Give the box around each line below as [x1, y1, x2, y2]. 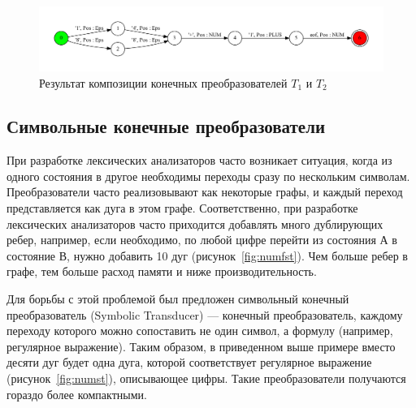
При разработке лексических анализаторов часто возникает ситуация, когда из [6, 152, 392, 169]
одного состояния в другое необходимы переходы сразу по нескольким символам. [6, 167, 410, 184]
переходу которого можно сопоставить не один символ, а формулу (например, [6, 322, 393, 339]
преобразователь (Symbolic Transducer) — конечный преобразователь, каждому [6, 306, 403, 323]
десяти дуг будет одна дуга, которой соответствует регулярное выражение [6, 354, 372, 371]
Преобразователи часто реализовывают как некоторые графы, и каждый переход [6, 183, 403, 200]
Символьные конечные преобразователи [6, 114, 326, 139]
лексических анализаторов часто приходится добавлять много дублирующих [6, 215, 383, 232]
